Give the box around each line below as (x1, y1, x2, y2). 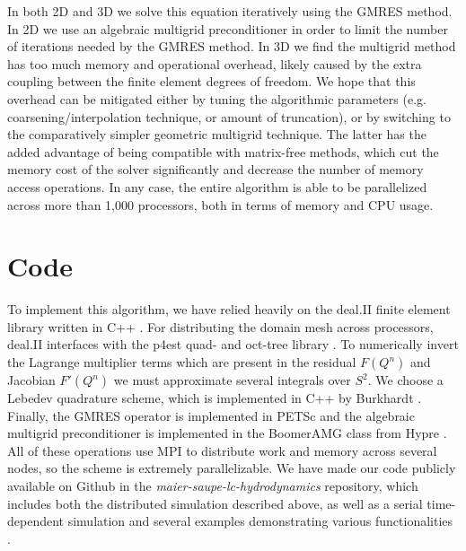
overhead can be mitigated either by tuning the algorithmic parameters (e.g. (7, 89, 426, 108)
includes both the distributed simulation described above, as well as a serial (7, 494, 423, 512)
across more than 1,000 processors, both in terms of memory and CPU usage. (7, 195, 434, 214)
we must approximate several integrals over (113, 371, 351, 389)
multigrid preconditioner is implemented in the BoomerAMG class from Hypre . (7, 424, 447, 442)
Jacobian (7, 371, 56, 389)
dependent (7, 512, 65, 530)
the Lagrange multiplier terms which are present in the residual (7, 353, 356, 372)
